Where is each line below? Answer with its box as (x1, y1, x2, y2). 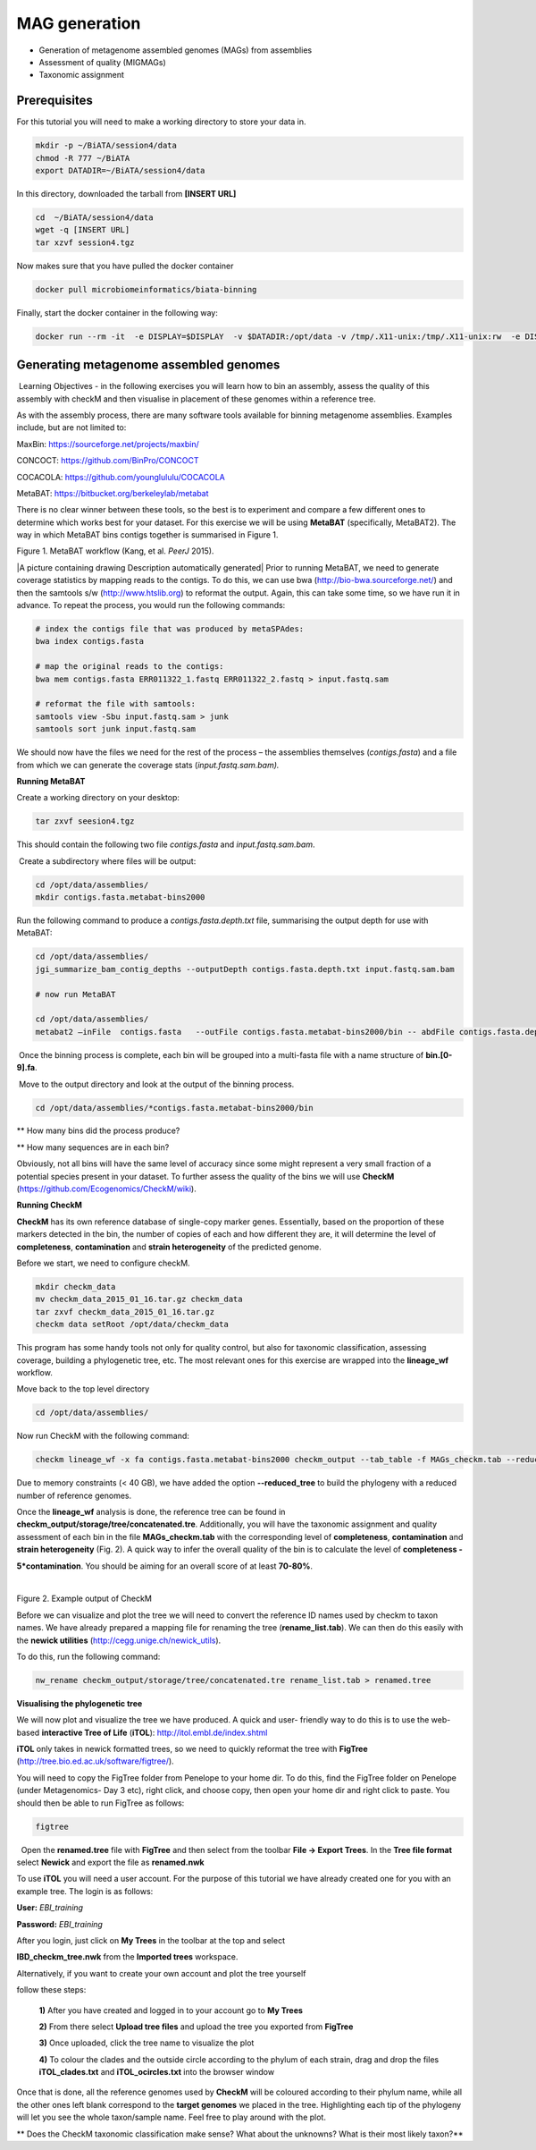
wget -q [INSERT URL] (35, 224, 130, 235)
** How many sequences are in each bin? (16, 1141, 170, 1153)
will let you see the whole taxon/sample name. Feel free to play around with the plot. (16, 2112, 326, 2123)
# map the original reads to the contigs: (35, 662, 224, 672)
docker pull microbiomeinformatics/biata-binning (35, 284, 257, 294)
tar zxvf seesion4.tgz (35, 817, 135, 826)
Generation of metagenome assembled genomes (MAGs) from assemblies (38, 45, 313, 55)
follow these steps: (16, 1985, 87, 1995)
